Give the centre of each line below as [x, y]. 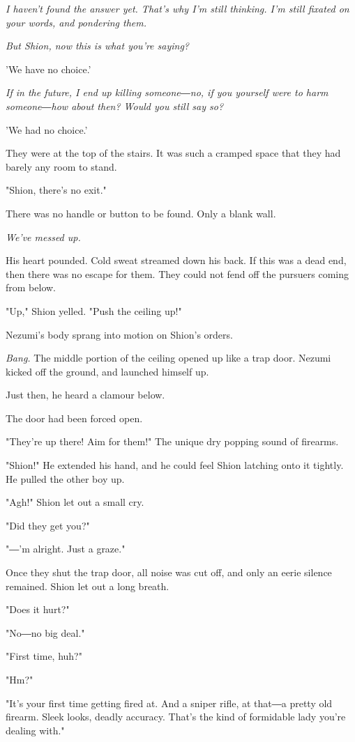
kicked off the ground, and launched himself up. [107, 371]
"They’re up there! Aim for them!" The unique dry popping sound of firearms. [172, 441]
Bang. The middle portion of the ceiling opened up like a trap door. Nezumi [168, 358]
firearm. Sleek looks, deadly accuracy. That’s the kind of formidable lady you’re [176, 717]
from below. [31, 287]
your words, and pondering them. [76, 22]
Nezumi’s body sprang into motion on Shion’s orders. [119, 334]
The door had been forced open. [74, 418]
